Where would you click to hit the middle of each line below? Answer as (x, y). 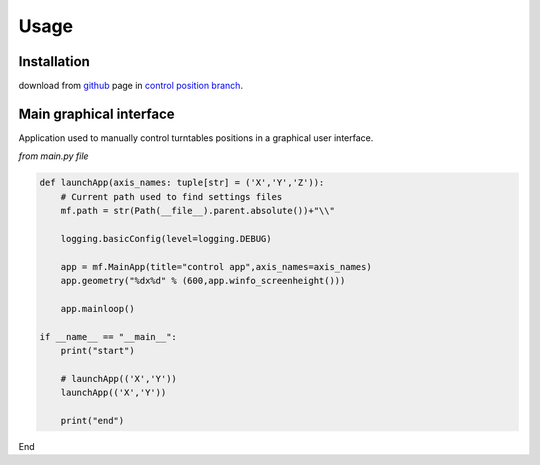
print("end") (92, 420)
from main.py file (53, 156)
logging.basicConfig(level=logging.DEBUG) (166, 238)
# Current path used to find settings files (171, 196)
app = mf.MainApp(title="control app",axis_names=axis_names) (216, 266)
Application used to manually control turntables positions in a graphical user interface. (196, 137)
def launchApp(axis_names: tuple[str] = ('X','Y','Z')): (182, 183)
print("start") (97, 351)
